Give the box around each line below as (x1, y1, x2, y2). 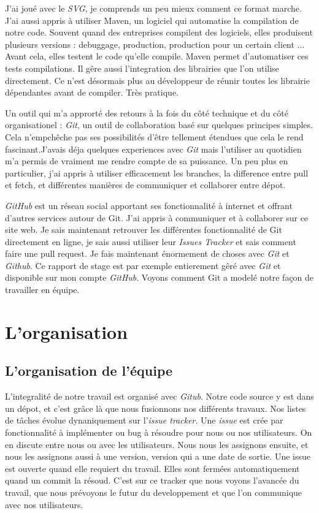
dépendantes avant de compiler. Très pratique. (5, 86, 179, 99)
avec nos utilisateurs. (5, 498, 83, 511)
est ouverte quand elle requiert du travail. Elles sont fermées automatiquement (5, 462, 300, 474)
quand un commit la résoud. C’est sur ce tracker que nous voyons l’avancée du (5, 474, 299, 487)
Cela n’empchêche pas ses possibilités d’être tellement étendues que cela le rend (5, 130, 304, 143)
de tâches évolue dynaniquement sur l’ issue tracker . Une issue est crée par (5, 414, 283, 427)
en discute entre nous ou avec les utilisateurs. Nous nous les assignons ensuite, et (5, 438, 309, 450)
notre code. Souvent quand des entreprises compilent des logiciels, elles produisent (5, 26, 313, 39)
